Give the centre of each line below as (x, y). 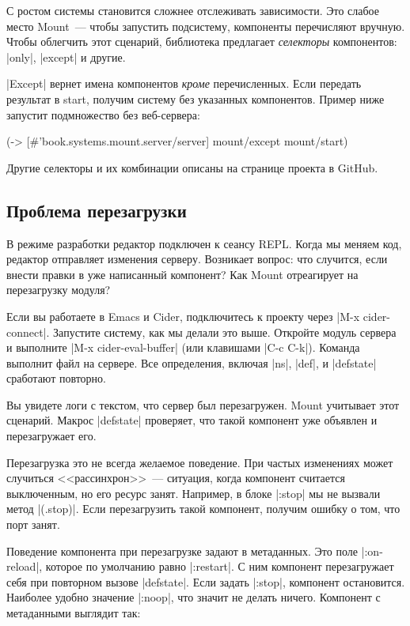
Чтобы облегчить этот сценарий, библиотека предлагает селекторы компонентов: (202, 41)
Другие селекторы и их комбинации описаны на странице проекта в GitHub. (192, 167)
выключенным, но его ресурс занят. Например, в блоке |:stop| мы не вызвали (194, 493)
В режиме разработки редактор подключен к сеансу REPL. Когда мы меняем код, (204, 243)
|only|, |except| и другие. (66, 57)
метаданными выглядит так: (74, 613)
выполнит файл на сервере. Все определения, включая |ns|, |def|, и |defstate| (192, 362)
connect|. (28, 332)
